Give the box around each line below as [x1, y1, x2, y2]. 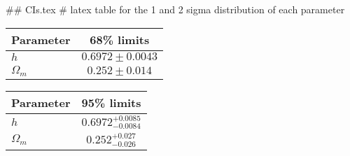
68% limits [90, 31, 150, 48]
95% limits [81, 94, 141, 111]
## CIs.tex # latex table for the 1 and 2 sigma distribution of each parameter [6, 2, 345, 16]
